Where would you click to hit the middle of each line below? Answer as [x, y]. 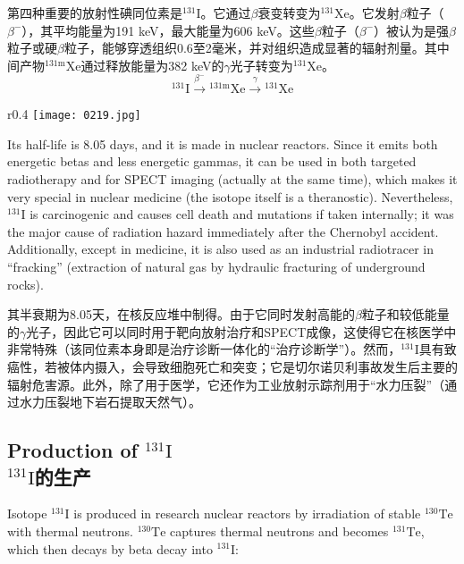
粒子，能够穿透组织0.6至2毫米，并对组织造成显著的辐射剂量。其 [250, 48]
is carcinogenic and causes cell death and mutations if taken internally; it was [242, 214]
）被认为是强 [412, 30]
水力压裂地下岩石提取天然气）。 [110, 402]
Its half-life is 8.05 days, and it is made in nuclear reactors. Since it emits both [223, 143]
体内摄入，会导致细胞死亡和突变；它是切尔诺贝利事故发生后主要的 [263, 366]
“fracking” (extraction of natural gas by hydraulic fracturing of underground [216, 266]
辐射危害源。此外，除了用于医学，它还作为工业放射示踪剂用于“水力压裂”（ [226, 384]
